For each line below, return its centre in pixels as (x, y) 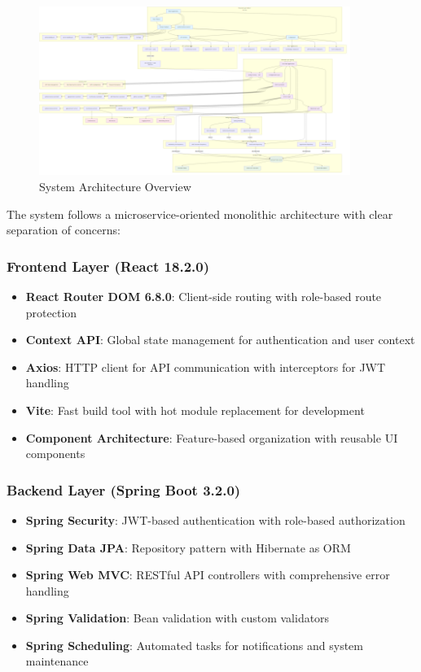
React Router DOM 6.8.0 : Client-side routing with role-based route (204, 296)
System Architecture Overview (115, 186)
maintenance (57, 661)
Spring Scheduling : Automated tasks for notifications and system (194, 645)
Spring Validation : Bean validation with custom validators (178, 618)
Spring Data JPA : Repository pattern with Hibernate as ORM (188, 547)
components (55, 454)
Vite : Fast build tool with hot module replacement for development (195, 410)
